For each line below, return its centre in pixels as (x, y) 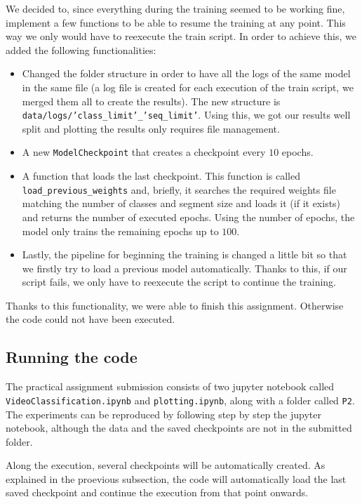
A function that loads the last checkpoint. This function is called (161, 176)
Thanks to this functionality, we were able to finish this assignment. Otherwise (175, 305)
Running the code (72, 357)
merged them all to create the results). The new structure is (151, 101)
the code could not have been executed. (90, 319)
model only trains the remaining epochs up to (120, 231)
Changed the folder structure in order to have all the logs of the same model (186, 73)
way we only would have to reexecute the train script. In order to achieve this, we (181, 36)
